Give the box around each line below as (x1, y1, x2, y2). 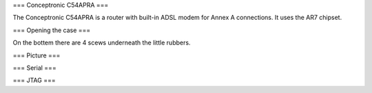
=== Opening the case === (12, 26, 91, 34)
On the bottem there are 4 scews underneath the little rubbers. (12, 38, 191, 47)
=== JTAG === (12, 76, 56, 85)
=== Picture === (12, 51, 61, 59)
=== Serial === (12, 64, 56, 72)
